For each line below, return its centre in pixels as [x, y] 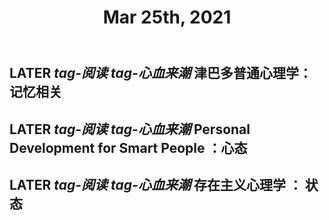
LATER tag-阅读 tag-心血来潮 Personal [130, 129]
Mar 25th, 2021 [167, 17]
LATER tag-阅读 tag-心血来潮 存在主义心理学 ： [155, 184]
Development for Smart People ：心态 [128, 147]
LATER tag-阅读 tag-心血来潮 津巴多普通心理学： [160, 73]
